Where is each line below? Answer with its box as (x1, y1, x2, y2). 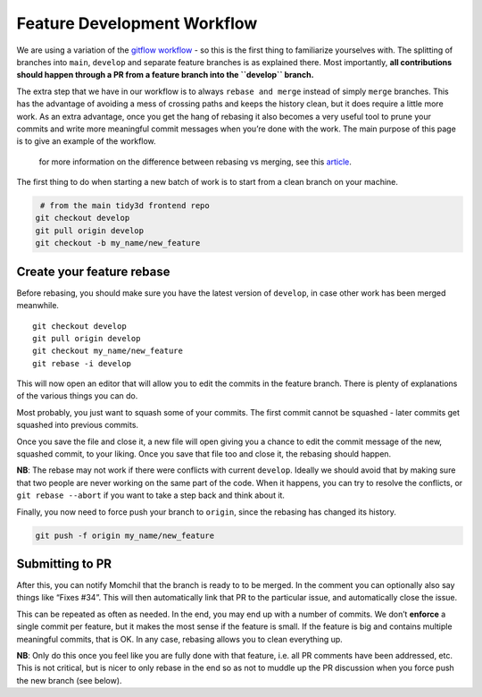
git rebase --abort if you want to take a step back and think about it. (16, 490, 286, 500)
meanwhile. (16, 300, 60, 311)
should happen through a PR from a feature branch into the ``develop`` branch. (16, 70, 314, 80)
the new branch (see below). (16, 675, 122, 685)
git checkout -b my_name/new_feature (35, 238, 201, 248)
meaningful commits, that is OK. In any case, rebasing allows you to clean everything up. (16, 634, 343, 644)
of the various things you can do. (16, 390, 138, 401)
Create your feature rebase (16, 264, 170, 279)
